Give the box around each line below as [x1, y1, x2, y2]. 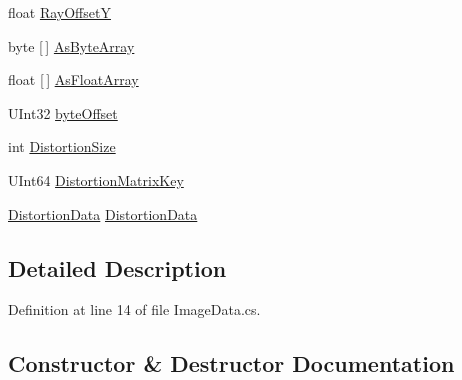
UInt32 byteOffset [8, 102, 118, 123]
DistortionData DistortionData [8, 203, 198, 224]
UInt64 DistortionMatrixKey [8, 169, 184, 190]
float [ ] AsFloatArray [8, 69, 139, 90]
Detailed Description [8, 252, 227, 283]
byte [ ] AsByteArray [8, 35, 135, 56]
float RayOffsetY [8, 2, 111, 22]
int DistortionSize [8, 136, 116, 157]
